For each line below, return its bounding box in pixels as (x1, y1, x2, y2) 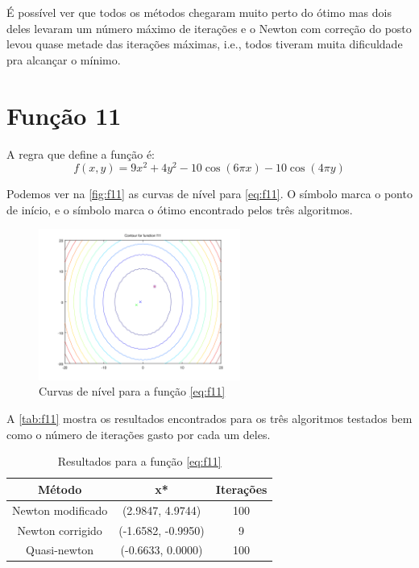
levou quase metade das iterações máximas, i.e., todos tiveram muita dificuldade (6, 35, 403, 52)
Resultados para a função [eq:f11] (57, 453, 222, 470)
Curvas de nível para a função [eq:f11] (39, 383, 226, 400)
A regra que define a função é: (6, 145, 156, 162)
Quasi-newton (26, 541, 94, 558)
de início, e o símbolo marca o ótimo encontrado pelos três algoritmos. (6, 201, 353, 218)
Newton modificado (12, 501, 108, 518)
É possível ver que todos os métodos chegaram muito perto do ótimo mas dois (6, 4, 392, 20)
